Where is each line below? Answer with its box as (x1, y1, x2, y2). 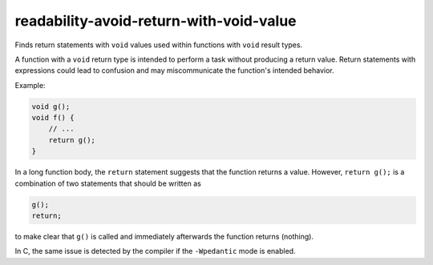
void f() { (31, 113, 75, 122)
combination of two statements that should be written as (14, 179, 202, 188)
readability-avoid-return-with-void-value (14, 12, 297, 30)
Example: (14, 80, 46, 90)
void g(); (31, 102, 71, 111)
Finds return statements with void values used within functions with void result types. (14, 40, 303, 50)
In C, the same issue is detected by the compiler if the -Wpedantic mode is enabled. (14, 247, 296, 256)
